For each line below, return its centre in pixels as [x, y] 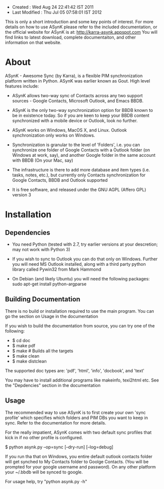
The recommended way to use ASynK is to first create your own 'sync [75, 412]
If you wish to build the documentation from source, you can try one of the [80, 326]
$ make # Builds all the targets [42, 351]
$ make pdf [24, 345]
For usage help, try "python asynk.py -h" [46, 481]
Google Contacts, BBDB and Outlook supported [60, 180]
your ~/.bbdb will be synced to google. [44, 472]
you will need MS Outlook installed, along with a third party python [79, 264]
